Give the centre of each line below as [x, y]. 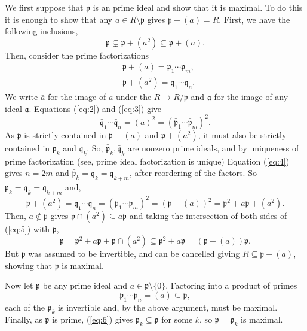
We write [22, 97]
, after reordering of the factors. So [193, 173]
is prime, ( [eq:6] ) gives [93, 319]
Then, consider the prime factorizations [77, 55]
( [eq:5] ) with [27, 229]
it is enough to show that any [59, 19]
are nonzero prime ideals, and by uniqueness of [213, 148]
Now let [19, 285]
